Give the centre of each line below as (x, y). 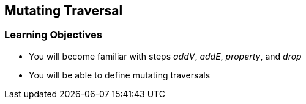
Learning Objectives (54, 35)
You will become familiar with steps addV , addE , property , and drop (165, 56)
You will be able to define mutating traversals (120, 75)
